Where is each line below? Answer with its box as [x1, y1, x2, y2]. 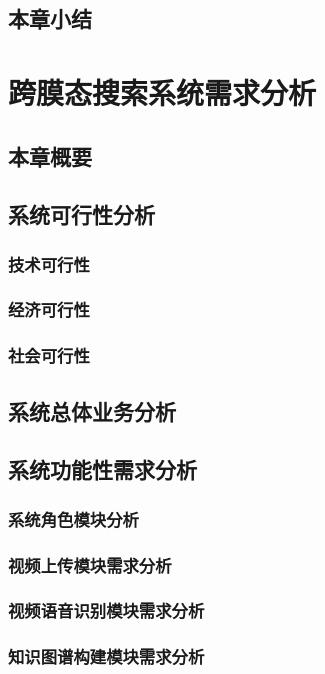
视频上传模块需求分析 [8, 552, 172, 577]
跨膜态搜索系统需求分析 [8, 71, 317, 112]
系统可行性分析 [8, 199, 155, 230]
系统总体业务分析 [8, 395, 176, 426]
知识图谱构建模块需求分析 [8, 644, 205, 669]
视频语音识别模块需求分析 [8, 598, 205, 623]
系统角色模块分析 [8, 506, 139, 531]
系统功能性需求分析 [8, 454, 197, 485]
